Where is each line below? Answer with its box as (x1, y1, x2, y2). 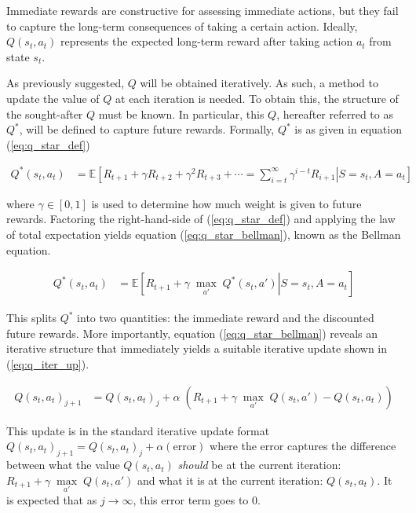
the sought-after (6, 105, 83, 122)
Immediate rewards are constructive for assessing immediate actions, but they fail (6, 2, 399, 18)
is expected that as (6, 491, 97, 508)
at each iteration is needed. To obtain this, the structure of (115, 90, 399, 106)
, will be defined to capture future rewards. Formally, (19, 121, 275, 137)
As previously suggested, (6, 75, 125, 91)
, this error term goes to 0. (133, 491, 261, 508)
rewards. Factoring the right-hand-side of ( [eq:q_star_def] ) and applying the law (6, 211, 396, 227)
